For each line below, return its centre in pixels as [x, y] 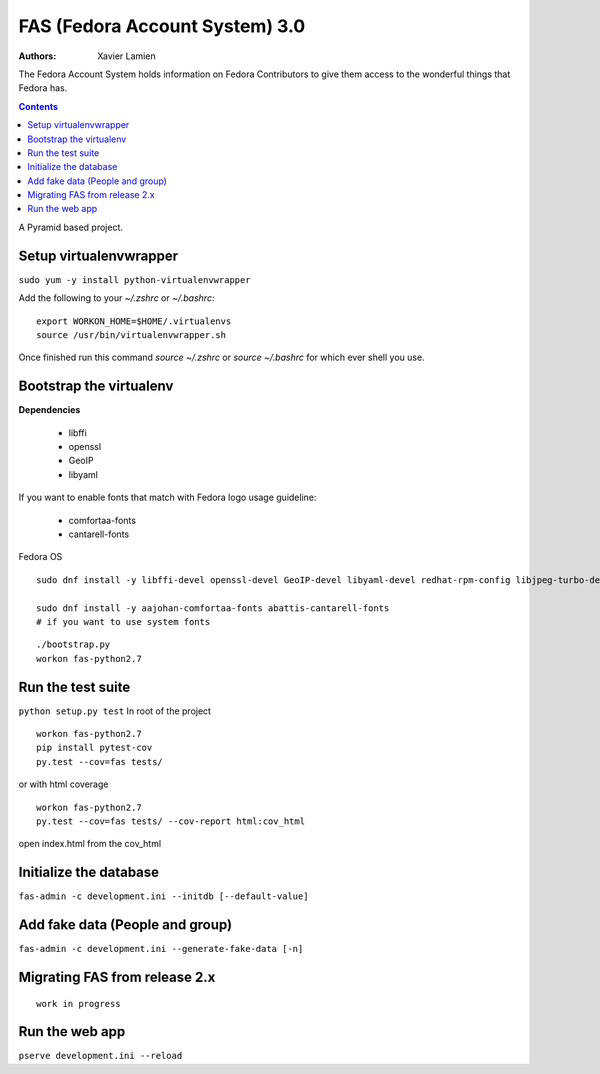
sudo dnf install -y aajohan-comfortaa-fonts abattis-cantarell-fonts [213, 608]
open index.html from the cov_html [90, 844]
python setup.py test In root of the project [115, 711]
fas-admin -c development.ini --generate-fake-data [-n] [161, 949]
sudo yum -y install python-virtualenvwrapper [134, 279]
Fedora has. [43, 88]
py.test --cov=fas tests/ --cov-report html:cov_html [170, 821]
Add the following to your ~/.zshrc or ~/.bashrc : [116, 298]
